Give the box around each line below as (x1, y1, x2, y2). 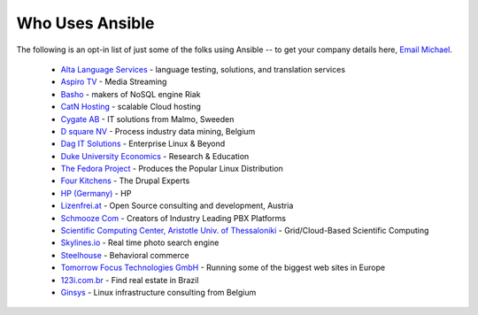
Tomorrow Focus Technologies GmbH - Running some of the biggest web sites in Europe (60, 262, 385, 273)
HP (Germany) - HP (60, 188, 132, 198)
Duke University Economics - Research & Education (60, 150, 250, 161)
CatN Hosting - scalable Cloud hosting (60, 102, 201, 112)
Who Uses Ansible (16, 13, 155, 33)
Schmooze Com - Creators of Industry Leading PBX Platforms (60, 212, 287, 223)
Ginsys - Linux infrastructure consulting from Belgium (60, 287, 257, 297)
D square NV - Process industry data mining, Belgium (60, 126, 256, 136)
